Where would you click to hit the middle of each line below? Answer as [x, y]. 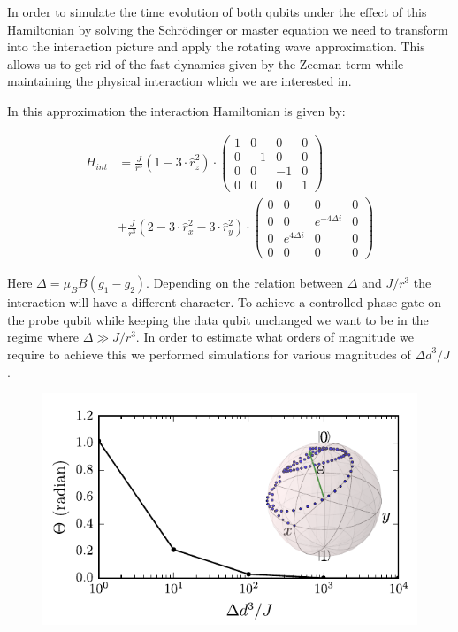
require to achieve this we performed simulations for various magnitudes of [209, 354]
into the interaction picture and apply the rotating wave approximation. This [216, 46]
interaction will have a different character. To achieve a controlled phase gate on [225, 302]
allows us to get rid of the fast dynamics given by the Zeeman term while [206, 63]
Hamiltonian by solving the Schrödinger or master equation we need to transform [228, 29]
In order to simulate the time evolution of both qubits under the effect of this [217, 12]
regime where [43, 337]
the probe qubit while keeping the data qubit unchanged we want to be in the [218, 319]
